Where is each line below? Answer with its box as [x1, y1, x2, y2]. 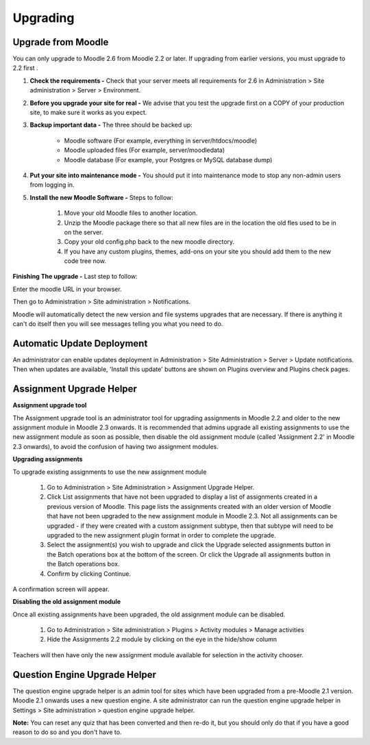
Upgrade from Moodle [12, 36, 109, 48]
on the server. [64, 228, 103, 236]
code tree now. [64, 257, 106, 265]
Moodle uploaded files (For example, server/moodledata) [64, 146, 225, 154]
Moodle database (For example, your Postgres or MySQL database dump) [64, 155, 273, 164]
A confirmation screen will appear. [12, 585, 110, 593]
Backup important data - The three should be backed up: [29, 121, 193, 129]
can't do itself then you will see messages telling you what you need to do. [12, 320, 223, 328]
